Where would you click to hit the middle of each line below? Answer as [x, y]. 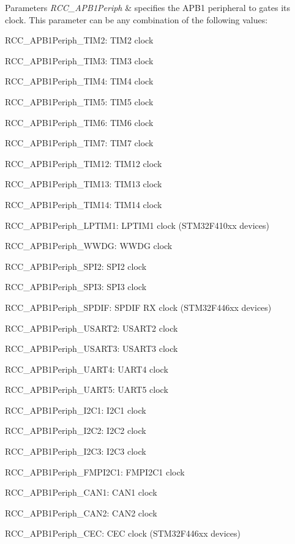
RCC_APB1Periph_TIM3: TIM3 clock [79, 60]
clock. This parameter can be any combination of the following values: [136, 19]
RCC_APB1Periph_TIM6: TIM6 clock [79, 122]
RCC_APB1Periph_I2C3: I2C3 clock [76, 451]
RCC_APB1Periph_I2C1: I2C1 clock [76, 410]
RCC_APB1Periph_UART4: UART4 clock [87, 369]
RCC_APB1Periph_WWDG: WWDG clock [89, 246]
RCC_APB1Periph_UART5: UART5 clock [87, 389]
